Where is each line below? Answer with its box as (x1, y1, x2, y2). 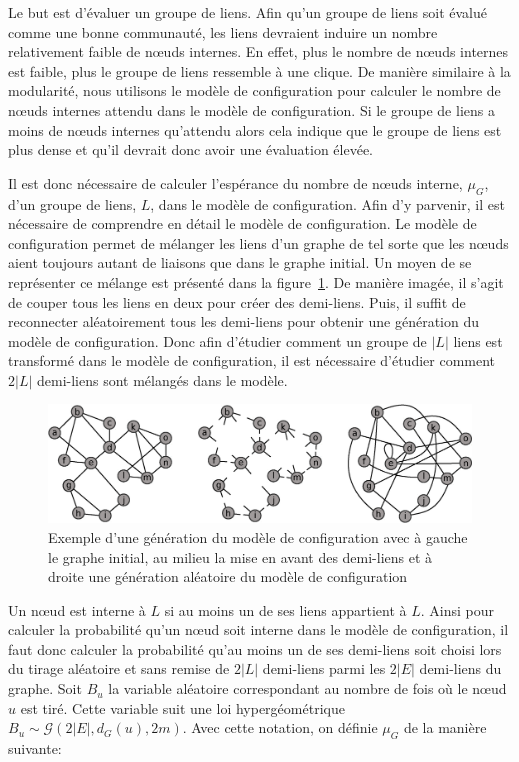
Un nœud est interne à (8, 599, 146, 620)
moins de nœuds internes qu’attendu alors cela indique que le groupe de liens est (8, 119, 502, 140)
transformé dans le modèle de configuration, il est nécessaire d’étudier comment (8, 350, 496, 371)
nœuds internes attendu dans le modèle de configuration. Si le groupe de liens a (8, 99, 495, 120)
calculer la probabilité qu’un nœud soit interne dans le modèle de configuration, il (8, 619, 509, 640)
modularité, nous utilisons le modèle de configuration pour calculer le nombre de (8, 80, 501, 101)
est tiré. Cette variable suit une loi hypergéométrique (20, 697, 345, 718)
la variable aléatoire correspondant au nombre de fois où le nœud (108, 678, 507, 699)
